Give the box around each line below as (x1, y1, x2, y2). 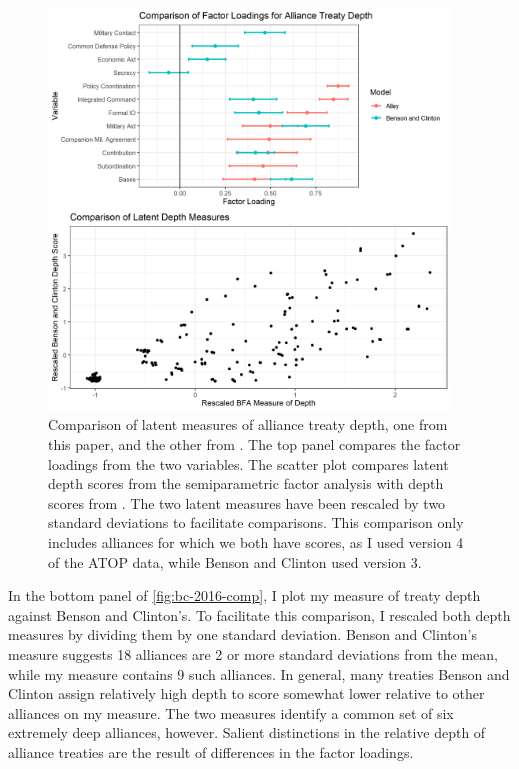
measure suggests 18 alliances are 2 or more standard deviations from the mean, (8, 643, 498, 664)
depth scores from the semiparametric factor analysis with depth (48, 473, 444, 494)
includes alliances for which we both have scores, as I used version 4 (48, 531, 464, 552)
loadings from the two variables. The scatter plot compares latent (48, 453, 449, 474)
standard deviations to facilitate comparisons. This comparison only (48, 512, 464, 533)
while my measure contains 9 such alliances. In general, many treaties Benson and (8, 663, 510, 684)
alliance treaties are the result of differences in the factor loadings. (8, 741, 414, 762)
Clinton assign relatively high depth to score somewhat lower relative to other (8, 683, 485, 704)
